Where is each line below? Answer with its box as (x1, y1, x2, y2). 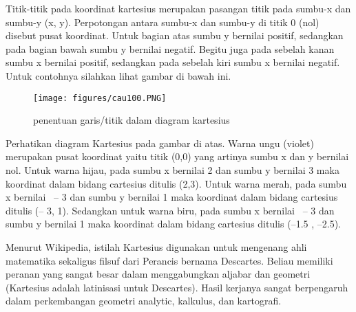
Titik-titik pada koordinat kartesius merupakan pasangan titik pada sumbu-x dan (6, 1, 351, 15)
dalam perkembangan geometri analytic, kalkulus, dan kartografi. (6, 293, 282, 308)
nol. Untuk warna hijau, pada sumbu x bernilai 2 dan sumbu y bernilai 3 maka (6, 163, 339, 177)
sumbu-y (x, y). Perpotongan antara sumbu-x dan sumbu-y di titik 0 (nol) (6, 14, 320, 29)
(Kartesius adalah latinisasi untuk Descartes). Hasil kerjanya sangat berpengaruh (6, 280, 348, 294)
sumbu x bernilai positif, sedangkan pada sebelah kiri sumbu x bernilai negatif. (6, 55, 340, 69)
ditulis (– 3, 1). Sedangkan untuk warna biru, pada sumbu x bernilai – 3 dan (6, 203, 335, 217)
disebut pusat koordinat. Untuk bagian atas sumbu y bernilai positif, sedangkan (6, 28, 344, 43)
